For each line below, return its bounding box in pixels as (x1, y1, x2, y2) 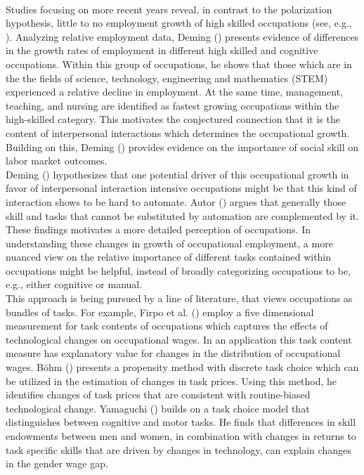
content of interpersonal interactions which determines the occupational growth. (6, 125, 350, 140)
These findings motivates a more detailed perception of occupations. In (6, 222, 311, 237)
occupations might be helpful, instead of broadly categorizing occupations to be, (6, 263, 351, 278)
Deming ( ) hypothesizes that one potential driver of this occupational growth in (6, 167, 349, 181)
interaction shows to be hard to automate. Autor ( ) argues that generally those (6, 194, 346, 209)
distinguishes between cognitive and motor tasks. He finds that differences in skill (6, 415, 356, 429)
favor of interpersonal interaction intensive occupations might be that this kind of (6, 181, 357, 195)
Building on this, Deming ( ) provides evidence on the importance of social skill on (6, 139, 359, 154)
